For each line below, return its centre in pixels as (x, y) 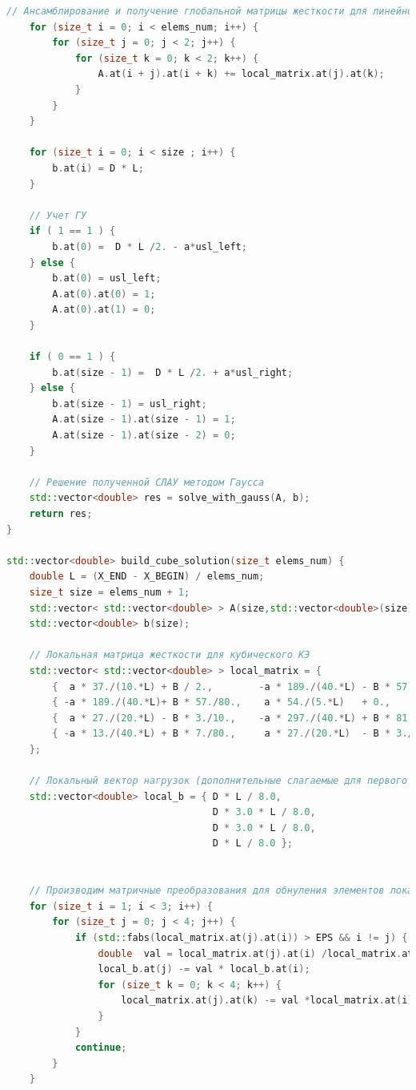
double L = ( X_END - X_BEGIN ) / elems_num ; (147, 577)
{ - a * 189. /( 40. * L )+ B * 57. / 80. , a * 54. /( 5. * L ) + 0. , (222, 702)
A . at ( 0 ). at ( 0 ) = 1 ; (104, 294)
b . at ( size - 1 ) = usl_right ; (130, 404)
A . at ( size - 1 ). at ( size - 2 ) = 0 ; (144, 436)
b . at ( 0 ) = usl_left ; (107, 279)
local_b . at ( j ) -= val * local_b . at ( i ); (204, 969)
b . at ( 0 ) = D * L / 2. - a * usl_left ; (150, 246)
